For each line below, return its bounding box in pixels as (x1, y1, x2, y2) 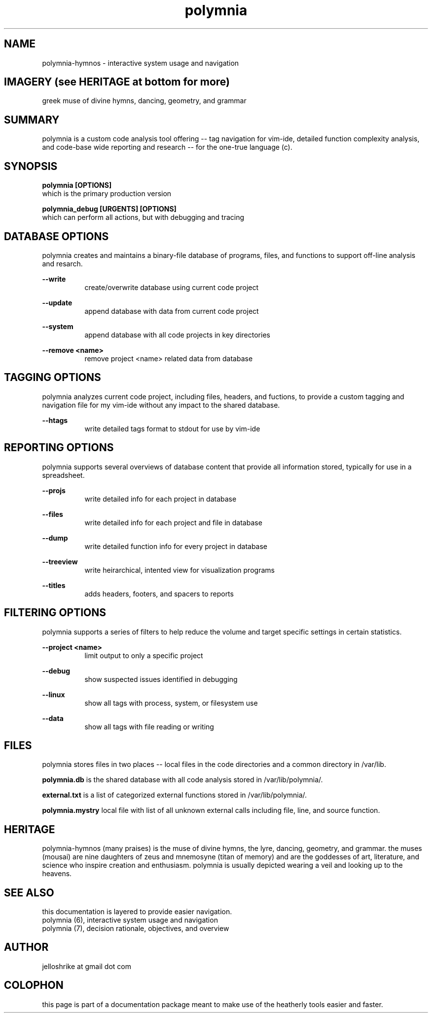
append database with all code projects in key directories (84, 330, 270, 339)
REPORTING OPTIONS (4, 441, 114, 454)
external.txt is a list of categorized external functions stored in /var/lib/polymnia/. (42, 791, 307, 800)
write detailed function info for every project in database (84, 542, 268, 551)
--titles (42, 581, 66, 590)
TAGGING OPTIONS (4, 371, 101, 384)
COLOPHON (4, 979, 64, 992)
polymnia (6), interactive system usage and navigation (42, 916, 218, 925)
